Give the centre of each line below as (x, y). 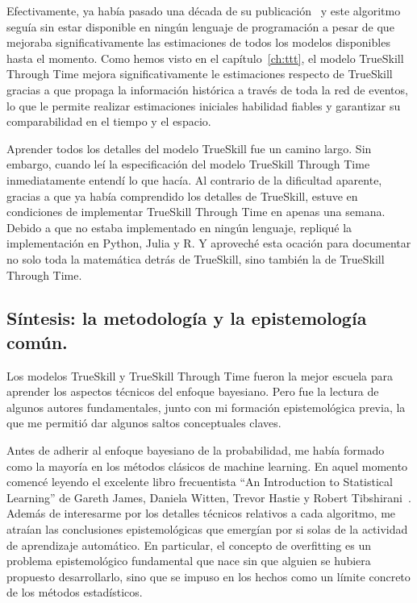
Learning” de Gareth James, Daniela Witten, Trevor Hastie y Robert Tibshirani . (209, 497)
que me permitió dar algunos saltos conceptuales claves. (144, 423)
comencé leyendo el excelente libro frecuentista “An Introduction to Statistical (200, 482)
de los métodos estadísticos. (75, 592)
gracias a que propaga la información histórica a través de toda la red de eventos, (207, 89)
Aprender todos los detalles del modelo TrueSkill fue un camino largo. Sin (189, 148)
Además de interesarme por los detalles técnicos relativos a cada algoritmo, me (201, 513)
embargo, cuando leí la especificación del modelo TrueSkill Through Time (188, 164)
